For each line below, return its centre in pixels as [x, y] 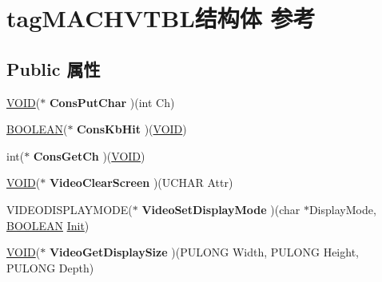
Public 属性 [54, 68]
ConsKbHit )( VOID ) [132, 129]
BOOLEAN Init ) [48, 225]
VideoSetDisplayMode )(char [221, 209]
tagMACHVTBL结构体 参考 [161, 18]
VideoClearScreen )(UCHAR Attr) [141, 183]
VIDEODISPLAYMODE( [70, 209]
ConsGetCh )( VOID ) [89, 155]
